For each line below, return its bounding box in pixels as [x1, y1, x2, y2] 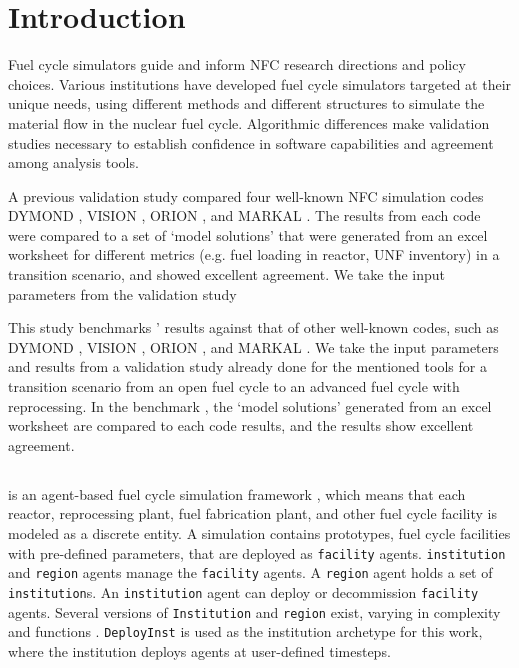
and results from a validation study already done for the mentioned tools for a [8, 356, 487, 377]
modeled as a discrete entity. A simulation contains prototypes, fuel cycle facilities [8, 522, 511, 543]
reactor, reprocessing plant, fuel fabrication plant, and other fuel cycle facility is [8, 503, 497, 524]
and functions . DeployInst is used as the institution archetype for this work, [8, 621, 483, 642]
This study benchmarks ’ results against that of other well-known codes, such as [8, 317, 499, 338]
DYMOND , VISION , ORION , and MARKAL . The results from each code [8, 205, 481, 226]
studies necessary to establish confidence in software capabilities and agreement [8, 132, 494, 153]
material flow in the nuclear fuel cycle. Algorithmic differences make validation [8, 112, 490, 133]
